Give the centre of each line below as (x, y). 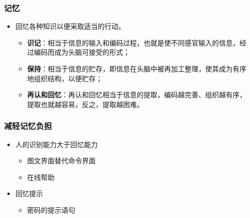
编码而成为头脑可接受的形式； (82, 52)
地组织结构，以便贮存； (65, 78)
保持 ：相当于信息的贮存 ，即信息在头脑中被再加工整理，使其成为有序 (137, 68)
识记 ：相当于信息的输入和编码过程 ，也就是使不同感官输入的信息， (133, 42)
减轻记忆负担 (28, 126)
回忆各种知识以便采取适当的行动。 (70, 26)
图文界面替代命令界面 (61, 161)
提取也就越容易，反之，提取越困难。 (85, 104)
